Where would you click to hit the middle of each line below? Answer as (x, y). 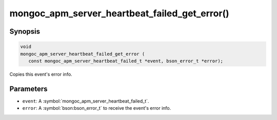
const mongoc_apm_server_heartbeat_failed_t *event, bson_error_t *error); (126, 61)
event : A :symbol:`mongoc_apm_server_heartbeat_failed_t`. (86, 101)
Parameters (28, 89)
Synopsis (25, 31)
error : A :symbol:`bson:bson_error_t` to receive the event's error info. (97, 108)
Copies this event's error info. (41, 74)
